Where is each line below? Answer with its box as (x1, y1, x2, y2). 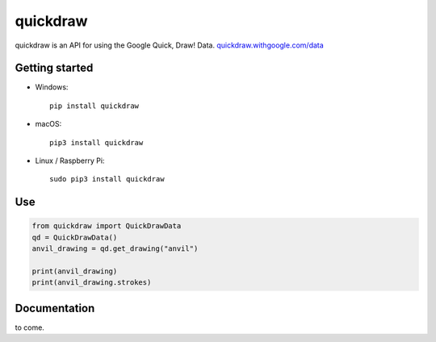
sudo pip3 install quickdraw (49, 174, 165, 184)
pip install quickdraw (49, 101, 140, 111)
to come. (15, 323, 44, 332)
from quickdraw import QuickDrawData (31, 222, 182, 231)
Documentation (15, 301, 95, 315)
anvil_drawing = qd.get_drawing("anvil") (31, 244, 199, 253)
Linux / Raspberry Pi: (35, 156, 105, 165)
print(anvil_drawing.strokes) (31, 278, 152, 287)
